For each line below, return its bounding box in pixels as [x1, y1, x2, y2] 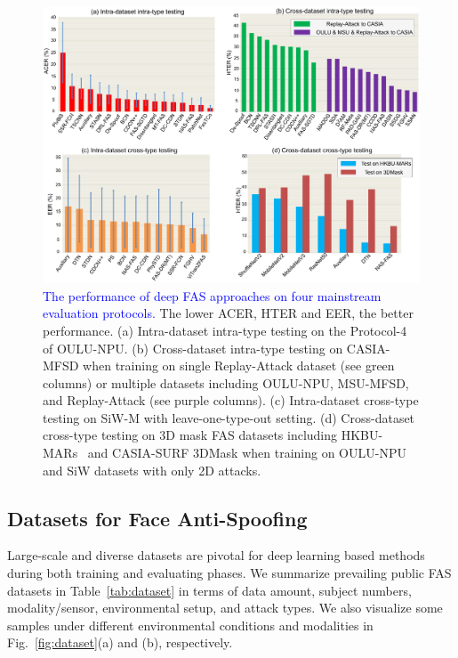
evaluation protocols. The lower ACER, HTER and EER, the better [43, 304, 414, 322]
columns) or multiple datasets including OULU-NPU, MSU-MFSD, [43, 373, 409, 392]
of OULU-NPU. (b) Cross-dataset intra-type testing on [43, 338, 343, 357]
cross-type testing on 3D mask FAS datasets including [43, 426, 338, 444]
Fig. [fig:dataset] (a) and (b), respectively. [7, 633, 233, 652]
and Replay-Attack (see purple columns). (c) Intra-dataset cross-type [43, 391, 419, 410]
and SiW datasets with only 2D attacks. [43, 460, 261, 479]
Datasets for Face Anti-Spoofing [7, 504, 308, 532]
